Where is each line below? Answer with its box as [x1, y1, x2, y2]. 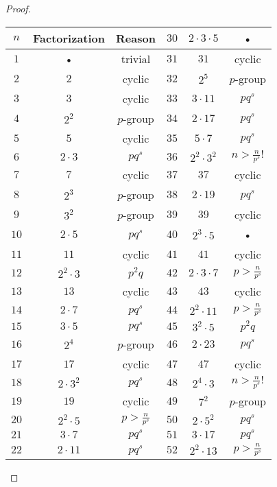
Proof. [5, 1, 31, 15]
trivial [121, 50, 151, 67]
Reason [116, 29, 156, 46]
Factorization [33, 29, 106, 46]
